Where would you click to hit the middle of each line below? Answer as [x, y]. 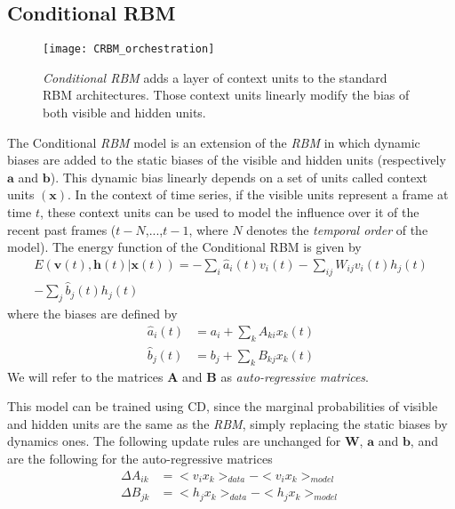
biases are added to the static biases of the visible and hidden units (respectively [227, 160]
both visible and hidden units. [124, 113]
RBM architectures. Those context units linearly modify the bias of [226, 95]
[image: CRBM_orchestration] [129, 49]
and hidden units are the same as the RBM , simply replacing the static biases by [227, 423]
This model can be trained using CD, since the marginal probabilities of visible [223, 406]
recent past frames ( [62, 229]
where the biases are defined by [92, 313]
